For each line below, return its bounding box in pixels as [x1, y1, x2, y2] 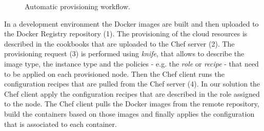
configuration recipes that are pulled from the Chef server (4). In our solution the [4, 78, 260, 89]
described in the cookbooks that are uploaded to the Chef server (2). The [4, 38, 235, 49]
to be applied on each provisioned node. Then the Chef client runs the [4, 68, 225, 79]
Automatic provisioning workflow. [25, 1, 130, 11]
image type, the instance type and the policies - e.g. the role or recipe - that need [4, 58, 259, 69]
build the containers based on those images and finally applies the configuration [4, 108, 255, 119]
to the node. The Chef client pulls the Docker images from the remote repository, [4, 98, 259, 109]
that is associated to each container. [4, 118, 117, 129]
